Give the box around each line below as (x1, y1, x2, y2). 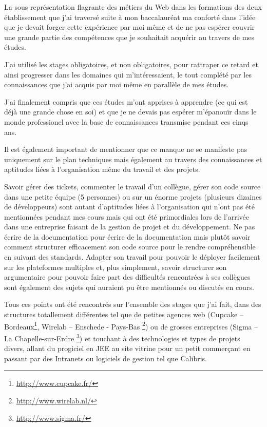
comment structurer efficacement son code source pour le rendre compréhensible (4, 241, 256, 252)
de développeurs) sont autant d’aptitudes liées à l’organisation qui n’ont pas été (4, 201, 255, 212)
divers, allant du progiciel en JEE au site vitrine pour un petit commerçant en (4, 343, 251, 354)
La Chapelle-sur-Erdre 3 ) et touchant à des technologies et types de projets (4, 331, 240, 343)
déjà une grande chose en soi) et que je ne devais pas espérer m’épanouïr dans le (4, 106, 257, 117)
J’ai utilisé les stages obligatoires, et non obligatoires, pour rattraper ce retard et (4, 59, 258, 69)
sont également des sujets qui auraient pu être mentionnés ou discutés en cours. (4, 281, 254, 292)
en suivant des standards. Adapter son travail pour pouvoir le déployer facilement (4, 251, 260, 262)
